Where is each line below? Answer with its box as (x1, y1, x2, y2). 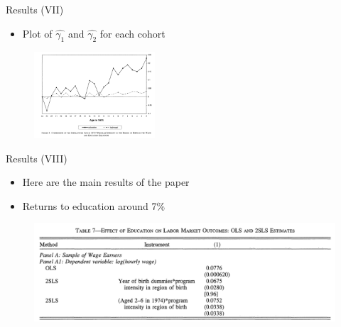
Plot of (22, 26, 53, 40)
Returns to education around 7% (22, 198, 166, 213)
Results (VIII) (6, 150, 67, 165)
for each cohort (99, 26, 166, 40)
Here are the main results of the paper (22, 174, 190, 189)
